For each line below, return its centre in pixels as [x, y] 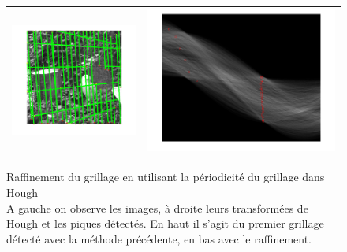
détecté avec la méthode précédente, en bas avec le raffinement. [159, 238]
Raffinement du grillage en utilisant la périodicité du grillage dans [166, 177]
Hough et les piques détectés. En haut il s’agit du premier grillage [165, 223]
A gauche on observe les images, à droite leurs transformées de [157, 208]
